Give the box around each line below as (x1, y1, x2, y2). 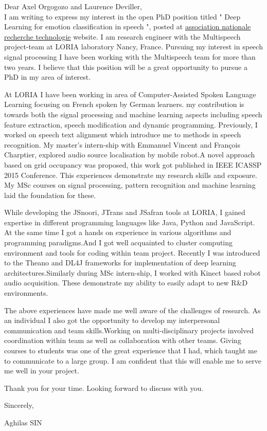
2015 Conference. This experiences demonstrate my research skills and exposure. (4, 169, 257, 180)
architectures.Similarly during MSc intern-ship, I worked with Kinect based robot (4, 267, 261, 278)
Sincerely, (4, 400, 34, 410)
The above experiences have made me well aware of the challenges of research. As (4, 304, 261, 315)
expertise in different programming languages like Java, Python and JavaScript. (4, 217, 255, 227)
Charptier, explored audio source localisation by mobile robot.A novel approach (4, 149, 255, 160)
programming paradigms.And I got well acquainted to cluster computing (4, 237, 233, 248)
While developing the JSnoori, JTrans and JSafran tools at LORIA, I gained (4, 207, 245, 218)
